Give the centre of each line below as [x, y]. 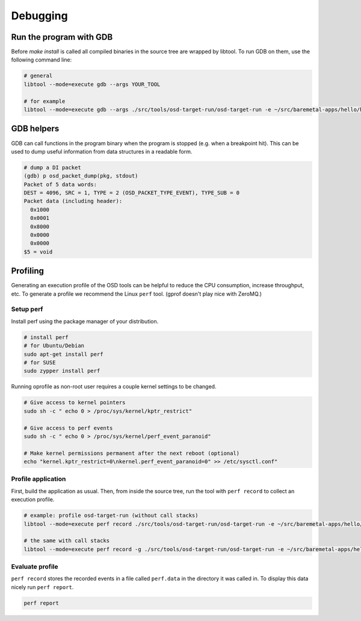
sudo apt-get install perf [63, 354]
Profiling [28, 271]
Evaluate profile [35, 567]
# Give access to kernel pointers [75, 403]
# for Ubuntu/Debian [54, 346]
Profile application [39, 479]
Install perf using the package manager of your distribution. [85, 321]
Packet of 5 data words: [60, 184]
